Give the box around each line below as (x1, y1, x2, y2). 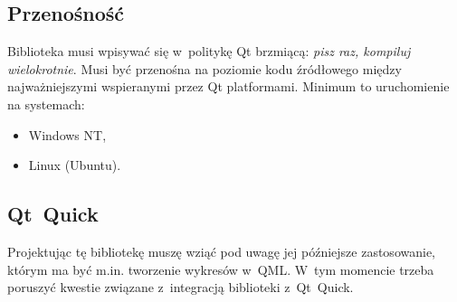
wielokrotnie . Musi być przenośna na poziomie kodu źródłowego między (7, 59, 402, 78)
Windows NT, (28, 125, 107, 144)
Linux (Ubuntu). (28, 156, 121, 175)
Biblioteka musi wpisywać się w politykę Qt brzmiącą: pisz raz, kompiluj (7, 42, 411, 61)
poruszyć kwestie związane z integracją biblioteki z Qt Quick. (7, 278, 354, 297)
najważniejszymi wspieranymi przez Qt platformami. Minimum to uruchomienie (7, 77, 450, 96)
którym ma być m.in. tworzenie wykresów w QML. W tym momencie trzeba (7, 260, 434, 278)
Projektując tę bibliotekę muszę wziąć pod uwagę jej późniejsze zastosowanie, (7, 241, 435, 260)
